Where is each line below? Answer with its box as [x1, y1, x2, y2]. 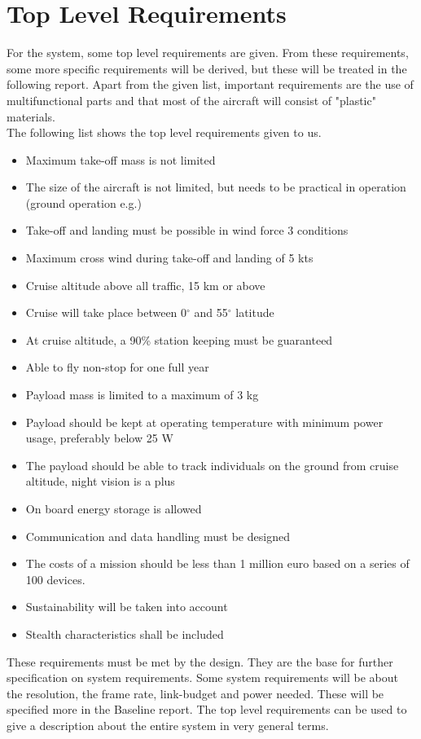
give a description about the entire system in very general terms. [7, 716, 329, 733]
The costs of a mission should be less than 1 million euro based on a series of [25, 555, 410, 572]
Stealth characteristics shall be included [25, 625, 224, 642]
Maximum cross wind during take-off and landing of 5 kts [25, 249, 314, 266]
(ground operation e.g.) [25, 194, 142, 211]
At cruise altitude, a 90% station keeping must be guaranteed [25, 331, 333, 348]
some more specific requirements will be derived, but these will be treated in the [7, 59, 407, 77]
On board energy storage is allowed [25, 500, 202, 517]
